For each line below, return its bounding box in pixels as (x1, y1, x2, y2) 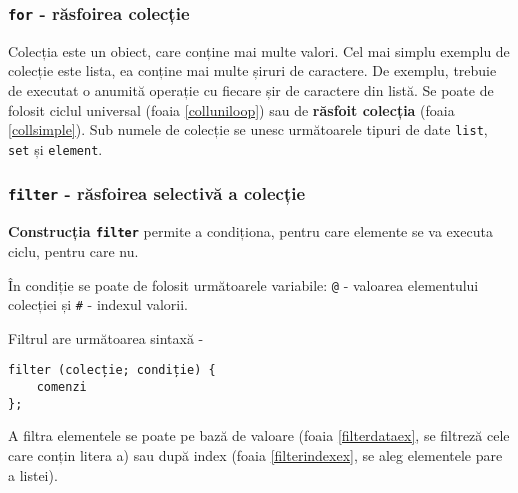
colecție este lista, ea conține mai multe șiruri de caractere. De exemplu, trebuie (8, 60, 497, 81)
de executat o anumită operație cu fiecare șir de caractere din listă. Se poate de (8, 79, 494, 100)
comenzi (36, 380, 87, 395)
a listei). (8, 464, 58, 485)
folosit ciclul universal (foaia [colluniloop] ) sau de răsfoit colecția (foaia (8, 99, 455, 120)
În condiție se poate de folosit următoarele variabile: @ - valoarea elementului (8, 274, 479, 295)
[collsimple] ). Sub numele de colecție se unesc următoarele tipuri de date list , (8, 119, 488, 140)
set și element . (8, 138, 103, 159)
